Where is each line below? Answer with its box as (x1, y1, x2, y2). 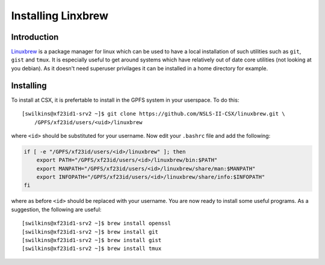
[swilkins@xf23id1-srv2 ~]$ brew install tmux (22, 245, 162, 252)
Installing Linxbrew (11, 9, 108, 22)
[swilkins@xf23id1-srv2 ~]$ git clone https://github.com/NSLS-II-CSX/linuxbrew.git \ (22, 110, 285, 117)
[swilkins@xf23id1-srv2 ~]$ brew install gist (22, 237, 162, 244)
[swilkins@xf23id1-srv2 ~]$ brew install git (22, 228, 159, 235)
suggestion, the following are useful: (11, 205, 102, 213)
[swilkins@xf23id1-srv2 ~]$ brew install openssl (22, 220, 172, 227)
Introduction (11, 32, 59, 42)
